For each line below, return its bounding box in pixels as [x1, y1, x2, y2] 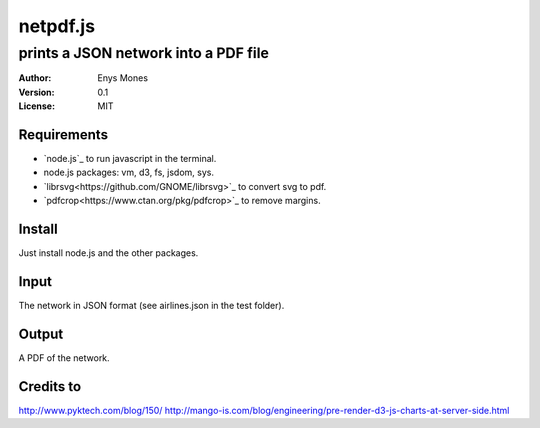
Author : [18, 72, 52, 84]
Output [18, 325, 64, 342]
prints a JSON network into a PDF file [18, 44, 270, 62]
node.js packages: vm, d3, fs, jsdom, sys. [43, 166, 215, 179]
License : [18, 100, 55, 112]
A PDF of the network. [18, 351, 110, 364]
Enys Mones [97, 72, 149, 84]
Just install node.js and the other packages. [18, 247, 199, 259]
